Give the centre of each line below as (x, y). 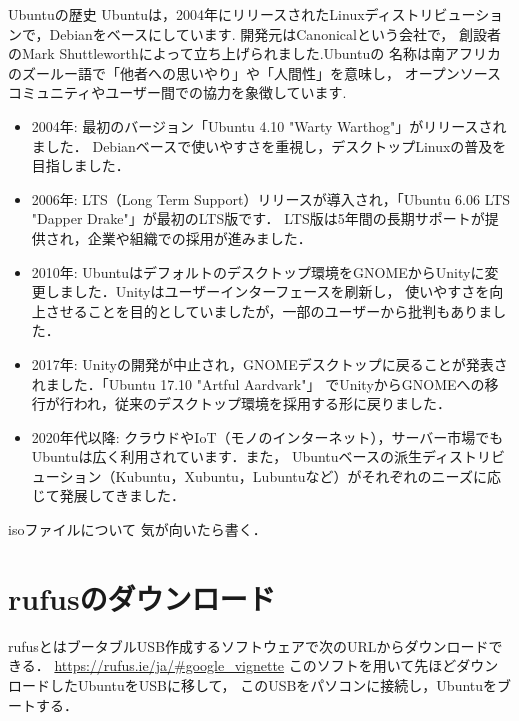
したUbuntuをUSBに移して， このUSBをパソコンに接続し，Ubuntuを (273, 684)
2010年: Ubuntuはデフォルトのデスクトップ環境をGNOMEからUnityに (258, 271)
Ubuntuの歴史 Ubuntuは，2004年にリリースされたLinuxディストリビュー (242, 14)
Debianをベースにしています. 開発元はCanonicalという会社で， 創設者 (275, 33)
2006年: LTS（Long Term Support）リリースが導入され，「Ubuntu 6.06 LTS (271, 198)
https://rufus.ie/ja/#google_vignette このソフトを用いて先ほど (255, 665)
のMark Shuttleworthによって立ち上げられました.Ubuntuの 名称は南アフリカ (254, 53)
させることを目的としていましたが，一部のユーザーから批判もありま (269, 310)
